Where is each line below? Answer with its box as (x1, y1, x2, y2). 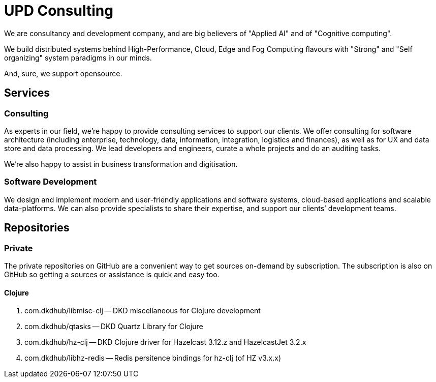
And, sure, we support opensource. (4, 69, 122, 78)
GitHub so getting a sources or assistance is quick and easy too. (4, 270, 220, 279)
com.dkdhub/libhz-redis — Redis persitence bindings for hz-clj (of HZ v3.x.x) (24, 354, 282, 363)
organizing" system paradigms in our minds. (4, 53, 152, 62)
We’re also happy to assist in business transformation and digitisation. (4, 159, 238, 168)
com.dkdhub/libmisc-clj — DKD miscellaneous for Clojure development (24, 306, 261, 315)
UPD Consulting (4, 2, 113, 19)
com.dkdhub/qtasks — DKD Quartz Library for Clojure (24, 322, 203, 331)
